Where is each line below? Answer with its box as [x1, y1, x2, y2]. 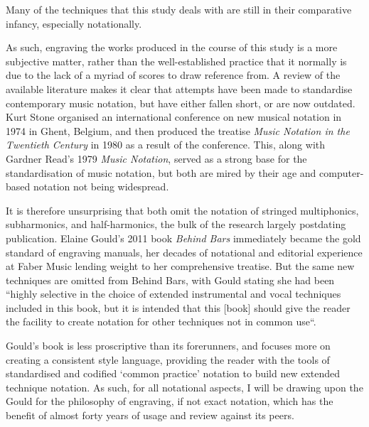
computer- [319, 165, 364, 180]
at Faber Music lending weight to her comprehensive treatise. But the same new [6, 259, 355, 274]
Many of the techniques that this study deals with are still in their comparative [6, 2, 352, 16]
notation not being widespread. [33, 179, 169, 194]
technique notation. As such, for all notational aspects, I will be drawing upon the [6, 379, 363, 394]
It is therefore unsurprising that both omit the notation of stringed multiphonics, [6, 202, 359, 217]
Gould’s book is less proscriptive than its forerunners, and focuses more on [6, 338, 331, 353]
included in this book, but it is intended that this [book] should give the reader [6, 300, 351, 315]
